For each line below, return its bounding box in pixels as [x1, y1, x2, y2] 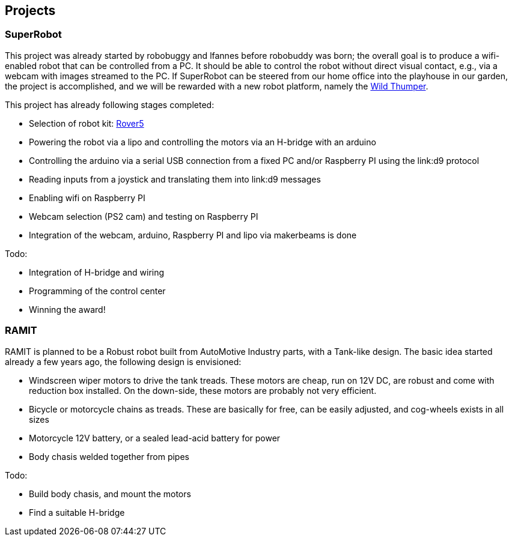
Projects [5, 3, 56, 18]
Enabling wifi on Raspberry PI [29, 192, 145, 203]
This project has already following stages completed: [5, 99, 215, 110]
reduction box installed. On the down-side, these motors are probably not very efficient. [29, 385, 377, 396]
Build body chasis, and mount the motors [29, 488, 191, 499]
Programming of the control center [29, 285, 166, 296]
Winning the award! [29, 304, 106, 315]
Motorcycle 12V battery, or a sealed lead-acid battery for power [29, 432, 281, 443]
